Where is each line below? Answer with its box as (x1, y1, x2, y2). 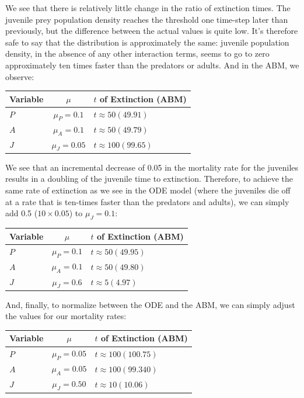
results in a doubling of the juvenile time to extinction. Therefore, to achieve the (5, 172, 293, 185)
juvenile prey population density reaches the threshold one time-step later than (5, 13, 288, 25)
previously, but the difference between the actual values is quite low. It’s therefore (5, 25, 298, 37)
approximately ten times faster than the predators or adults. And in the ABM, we (5, 58, 299, 71)
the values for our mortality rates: (5, 310, 127, 322)
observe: (5, 70, 34, 82)
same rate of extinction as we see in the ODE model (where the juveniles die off (5, 184, 291, 196)
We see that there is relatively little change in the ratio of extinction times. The (5, 2, 291, 13)
